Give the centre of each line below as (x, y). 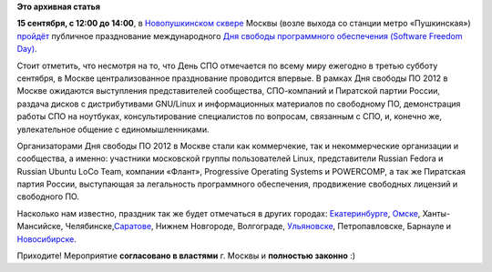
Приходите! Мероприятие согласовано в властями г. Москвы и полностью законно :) (186, 256)
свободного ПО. (48, 196)
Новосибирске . (47, 239)
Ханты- (436, 213)
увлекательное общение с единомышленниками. (113, 129)
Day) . (27, 49)
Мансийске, (40, 227)
